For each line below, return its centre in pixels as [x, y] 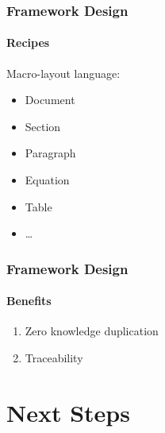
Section [43, 126]
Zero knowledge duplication [92, 331]
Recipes [28, 43]
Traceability [54, 358]
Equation [47, 180]
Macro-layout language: [63, 73]
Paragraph [50, 153]
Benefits [29, 301]
